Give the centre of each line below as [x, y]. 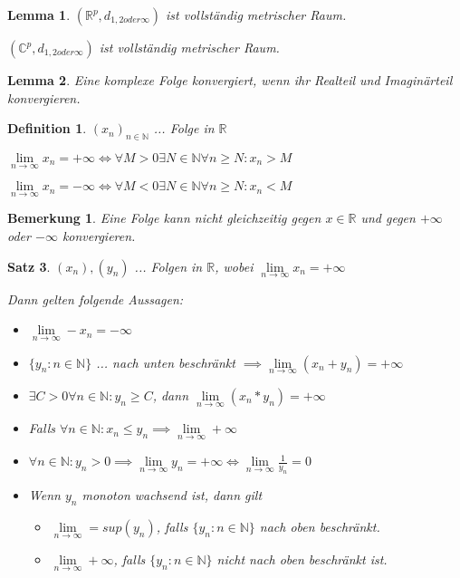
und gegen [388, 218]
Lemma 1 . [39, 14]
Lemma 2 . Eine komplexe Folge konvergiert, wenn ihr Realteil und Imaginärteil [230, 80]
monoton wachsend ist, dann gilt [172, 495]
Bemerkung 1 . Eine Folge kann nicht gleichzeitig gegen [164, 218]
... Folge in [184, 128]
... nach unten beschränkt [166, 362]
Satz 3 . [29, 266]
